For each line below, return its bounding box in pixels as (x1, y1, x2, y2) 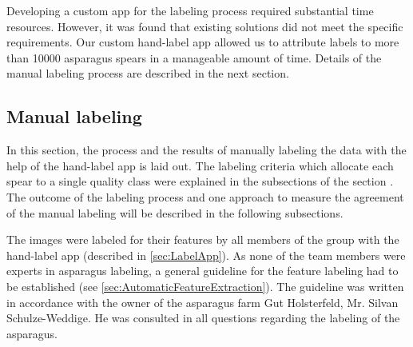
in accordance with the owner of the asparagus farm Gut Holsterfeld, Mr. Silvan (6, 293, 399, 310)
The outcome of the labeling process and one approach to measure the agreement (6, 188, 404, 205)
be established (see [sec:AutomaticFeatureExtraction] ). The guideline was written (6, 277, 404, 294)
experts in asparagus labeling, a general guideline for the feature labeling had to (6, 262, 399, 279)
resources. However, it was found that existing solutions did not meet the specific (6, 18, 403, 34)
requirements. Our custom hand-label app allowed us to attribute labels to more (6, 34, 399, 50)
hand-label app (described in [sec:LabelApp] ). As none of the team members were (6, 246, 406, 263)
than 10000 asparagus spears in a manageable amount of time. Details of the (6, 49, 382, 66)
